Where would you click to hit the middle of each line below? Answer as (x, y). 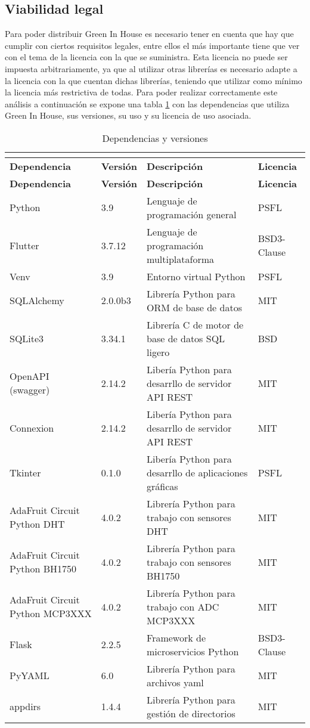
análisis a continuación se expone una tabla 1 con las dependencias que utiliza (147, 103)
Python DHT (37, 524)
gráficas (162, 486)
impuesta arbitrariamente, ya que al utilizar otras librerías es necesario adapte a (151, 68)
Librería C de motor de (195, 324)
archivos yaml (175, 682)
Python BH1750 (43, 569)
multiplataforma (180, 259)
